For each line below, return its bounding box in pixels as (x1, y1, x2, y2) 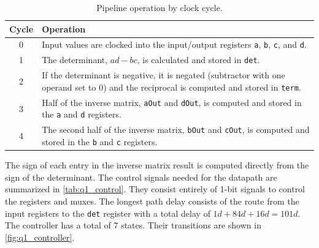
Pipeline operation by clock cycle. (96, 1, 223, 13)
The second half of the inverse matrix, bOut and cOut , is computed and (42, 123, 310, 136)
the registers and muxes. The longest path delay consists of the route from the (5, 194, 299, 207)
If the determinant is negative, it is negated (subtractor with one (42, 69, 285, 81)
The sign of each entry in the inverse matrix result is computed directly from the (5, 159, 309, 171)
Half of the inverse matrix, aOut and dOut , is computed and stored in (42, 96, 302, 108)
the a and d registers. (42, 108, 121, 121)
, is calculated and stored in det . (137, 53, 260, 66)
